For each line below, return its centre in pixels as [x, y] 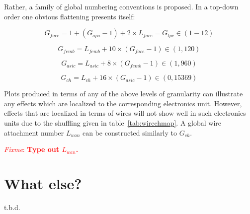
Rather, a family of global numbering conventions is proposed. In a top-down [121, 6]
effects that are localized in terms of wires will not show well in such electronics [125, 113]
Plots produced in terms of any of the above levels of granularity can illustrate [124, 94]
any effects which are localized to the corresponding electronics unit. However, [123, 103]
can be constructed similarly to [129, 132]
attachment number [34, 132]
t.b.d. [12, 207]
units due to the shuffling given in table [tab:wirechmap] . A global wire [113, 122]
